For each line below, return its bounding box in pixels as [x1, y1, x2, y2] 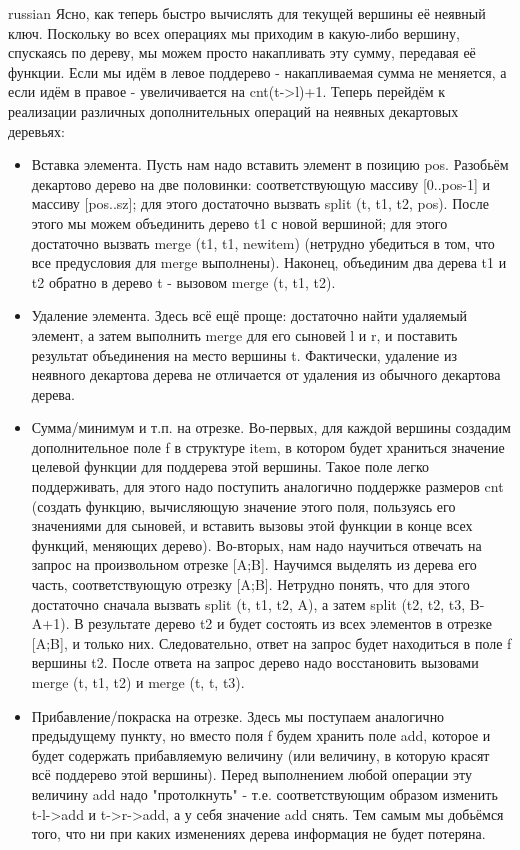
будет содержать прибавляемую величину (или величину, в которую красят [31, 744, 490, 765]
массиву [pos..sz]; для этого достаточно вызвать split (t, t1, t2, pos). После [31, 193, 490, 214]
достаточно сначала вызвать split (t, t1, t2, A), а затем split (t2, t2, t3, [31, 593, 466, 614]
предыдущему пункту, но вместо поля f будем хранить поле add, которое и [31, 725, 491, 746]
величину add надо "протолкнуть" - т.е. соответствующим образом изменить [31, 783, 498, 804]
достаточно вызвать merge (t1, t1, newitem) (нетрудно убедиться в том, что [31, 232, 495, 253]
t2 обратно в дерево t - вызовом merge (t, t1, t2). [31, 271, 336, 292]
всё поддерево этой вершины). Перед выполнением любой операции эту [31, 764, 472, 785]
